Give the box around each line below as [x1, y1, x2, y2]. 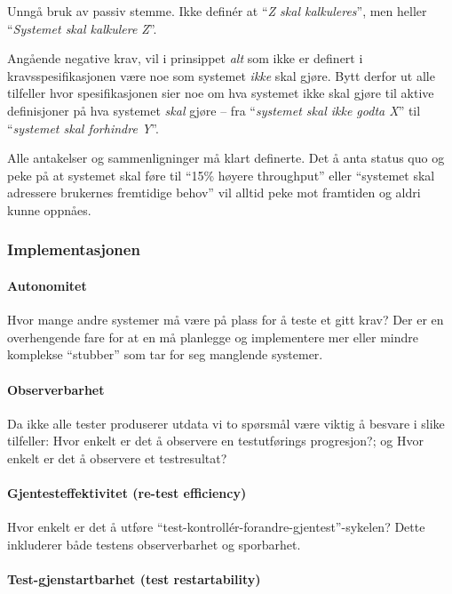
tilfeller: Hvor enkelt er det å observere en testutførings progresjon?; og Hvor [7, 431, 424, 450]
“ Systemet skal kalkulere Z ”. [7, 19, 157, 37]
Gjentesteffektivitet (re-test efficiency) [7, 484, 247, 502]
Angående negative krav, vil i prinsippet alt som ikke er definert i [7, 49, 363, 68]
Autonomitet [7, 276, 87, 294]
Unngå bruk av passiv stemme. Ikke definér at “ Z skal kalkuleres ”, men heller [7, 2, 427, 20]
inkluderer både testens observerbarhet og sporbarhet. [7, 534, 301, 553]
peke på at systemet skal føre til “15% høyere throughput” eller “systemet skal [7, 165, 435, 184]
